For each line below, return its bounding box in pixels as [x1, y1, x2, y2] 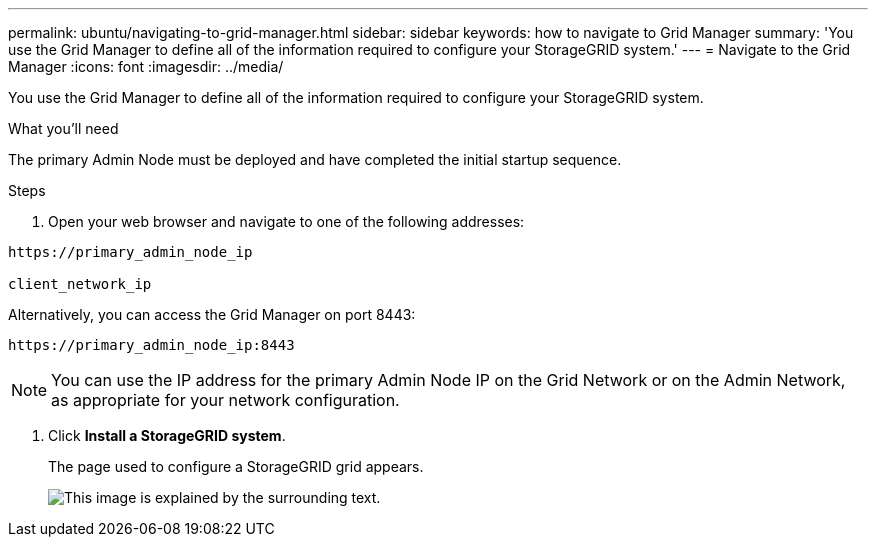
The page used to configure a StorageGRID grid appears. [48, 458, 424, 475]
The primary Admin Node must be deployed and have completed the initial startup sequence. [8, 151, 622, 168]
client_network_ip [8, 276, 152, 292]
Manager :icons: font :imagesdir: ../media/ [8, 58, 284, 75]
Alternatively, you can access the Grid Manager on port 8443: [8, 306, 416, 323]
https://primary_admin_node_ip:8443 [8, 337, 295, 353]
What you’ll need [8, 120, 119, 137]
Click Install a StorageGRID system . [48, 427, 286, 444]
